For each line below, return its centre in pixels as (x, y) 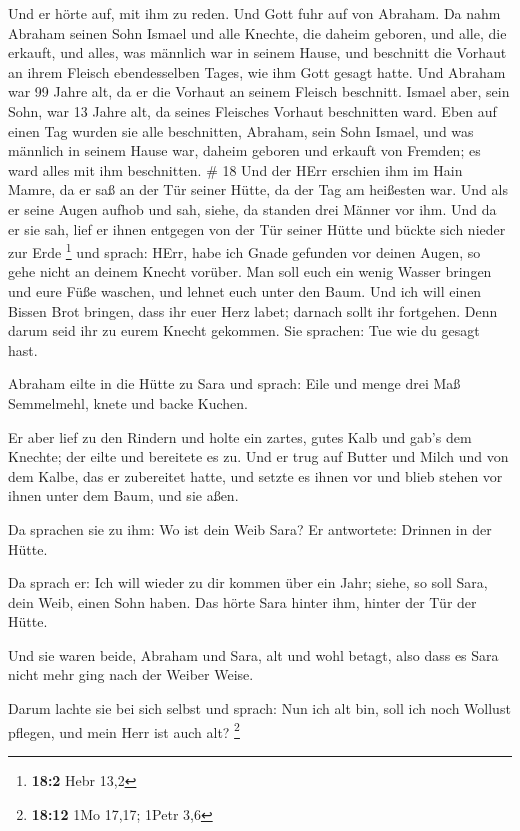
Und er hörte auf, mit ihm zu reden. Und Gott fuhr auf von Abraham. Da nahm (254, 13)
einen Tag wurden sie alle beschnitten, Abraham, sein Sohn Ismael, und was (241, 130)
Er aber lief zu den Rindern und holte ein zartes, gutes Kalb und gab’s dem (240, 436)
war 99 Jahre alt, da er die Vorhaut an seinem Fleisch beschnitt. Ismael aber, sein (259, 91)
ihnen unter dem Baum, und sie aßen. (123, 495)
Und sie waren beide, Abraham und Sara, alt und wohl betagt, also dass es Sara (253, 654)
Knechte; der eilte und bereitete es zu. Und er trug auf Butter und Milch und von (258, 456)
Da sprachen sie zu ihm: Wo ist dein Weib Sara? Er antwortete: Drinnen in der (250, 528)
